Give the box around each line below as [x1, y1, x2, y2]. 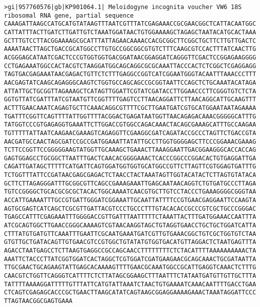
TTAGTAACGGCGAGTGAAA [4, 297, 73, 304]
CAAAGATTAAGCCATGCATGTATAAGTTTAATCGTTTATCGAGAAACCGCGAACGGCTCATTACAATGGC [4, 20, 256, 28]
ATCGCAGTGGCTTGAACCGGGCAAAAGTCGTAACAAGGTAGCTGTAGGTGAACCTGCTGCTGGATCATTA [4, 222, 256, 229]
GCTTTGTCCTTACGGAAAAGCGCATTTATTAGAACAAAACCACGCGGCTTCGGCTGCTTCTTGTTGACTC [4, 37, 256, 44]
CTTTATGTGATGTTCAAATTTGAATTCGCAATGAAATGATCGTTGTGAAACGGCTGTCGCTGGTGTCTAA [4, 230, 256, 237]
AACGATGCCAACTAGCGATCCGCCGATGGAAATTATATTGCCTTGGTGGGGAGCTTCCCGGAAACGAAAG [4, 138, 256, 145]
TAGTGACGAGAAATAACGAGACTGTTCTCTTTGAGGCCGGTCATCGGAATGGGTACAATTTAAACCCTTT [4, 71, 256, 78]
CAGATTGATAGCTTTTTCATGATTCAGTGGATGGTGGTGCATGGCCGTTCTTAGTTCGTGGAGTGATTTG [4, 163, 256, 170]
